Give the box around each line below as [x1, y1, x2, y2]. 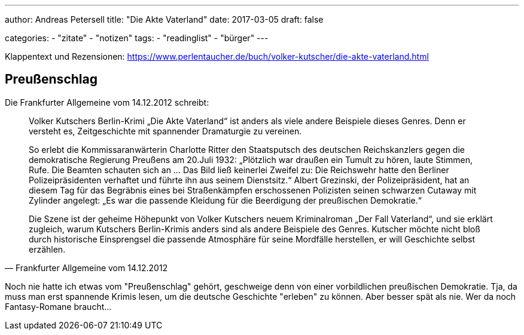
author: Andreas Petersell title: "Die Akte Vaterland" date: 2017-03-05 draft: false [5, 14, 324, 24]
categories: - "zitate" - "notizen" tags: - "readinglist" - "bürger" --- [5, 33, 269, 43]
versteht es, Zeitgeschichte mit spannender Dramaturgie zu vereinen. [29, 125, 302, 136]
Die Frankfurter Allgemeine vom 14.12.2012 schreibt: [5, 97, 209, 107]
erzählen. [29, 244, 66, 254]
